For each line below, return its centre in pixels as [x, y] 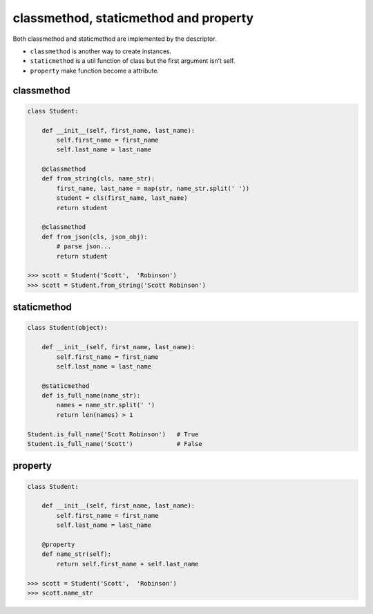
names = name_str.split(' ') [106, 405]
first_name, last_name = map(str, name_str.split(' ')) [153, 188]
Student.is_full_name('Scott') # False [115, 444]
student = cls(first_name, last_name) [122, 198]
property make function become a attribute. [94, 71]
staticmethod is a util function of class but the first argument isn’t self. [133, 61]
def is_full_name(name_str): [91, 396]
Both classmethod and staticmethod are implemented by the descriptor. [115, 39]
